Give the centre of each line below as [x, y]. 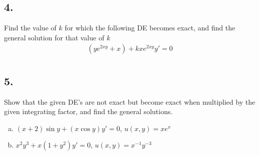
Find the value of [30, 28]
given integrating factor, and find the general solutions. [88, 111]
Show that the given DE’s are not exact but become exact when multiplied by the [130, 101]
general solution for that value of [54, 37]
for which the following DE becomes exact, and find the [150, 28]
